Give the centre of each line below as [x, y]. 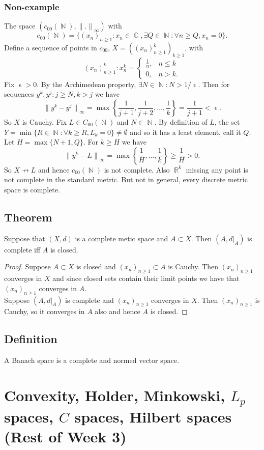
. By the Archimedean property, [86, 84]
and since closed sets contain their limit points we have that [146, 278]
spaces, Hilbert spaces [153, 416]
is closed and [96, 266]
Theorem [28, 217]
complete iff [22, 249]
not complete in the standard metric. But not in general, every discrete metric [126, 179]
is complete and [90, 300]
